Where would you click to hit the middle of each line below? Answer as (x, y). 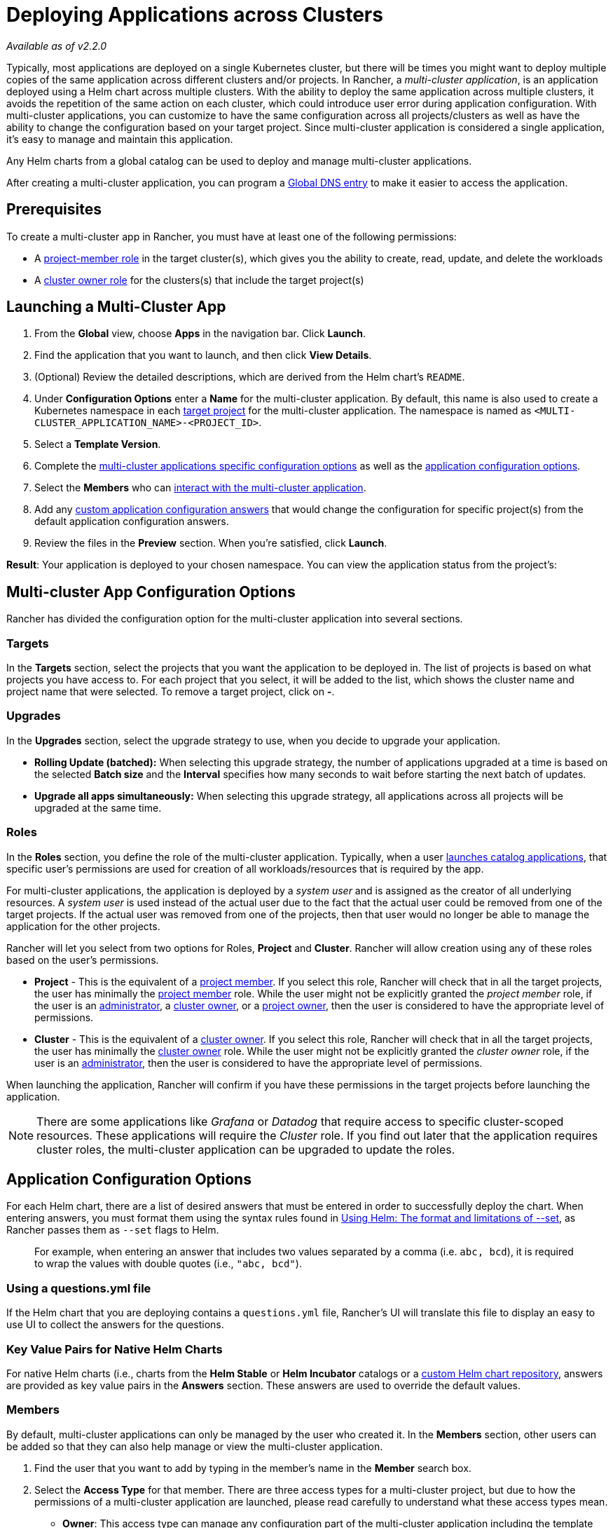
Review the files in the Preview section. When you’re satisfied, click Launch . (211, 543)
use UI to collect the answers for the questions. (115, 1325)
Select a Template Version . (98, 444)
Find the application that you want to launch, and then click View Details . (203, 355)
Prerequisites (54, 210)
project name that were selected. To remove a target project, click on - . (171, 692)
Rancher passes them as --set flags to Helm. (113, 1230)
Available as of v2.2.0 (57, 46)
